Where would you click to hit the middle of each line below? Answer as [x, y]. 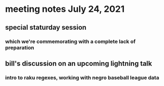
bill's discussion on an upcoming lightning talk [79, 64]
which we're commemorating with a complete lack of [70, 42]
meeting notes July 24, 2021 [65, 9]
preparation [20, 47]
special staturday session [46, 27]
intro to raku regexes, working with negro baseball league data [82, 78]
